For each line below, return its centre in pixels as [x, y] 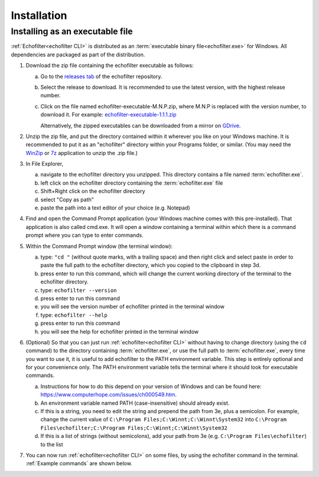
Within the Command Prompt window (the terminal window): [99, 246]
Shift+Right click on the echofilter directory [93, 191]
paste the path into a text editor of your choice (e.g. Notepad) [115, 208]
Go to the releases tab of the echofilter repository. [101, 76]
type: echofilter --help [74, 315]
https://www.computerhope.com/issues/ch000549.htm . [109, 395]
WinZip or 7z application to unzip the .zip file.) [82, 153]
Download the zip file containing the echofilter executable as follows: [110, 66]
